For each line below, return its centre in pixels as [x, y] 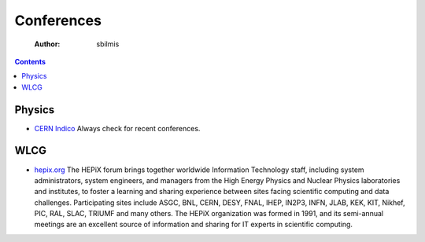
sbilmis [108, 44]
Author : [47, 44]
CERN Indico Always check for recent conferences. [117, 128]
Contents [30, 61]
